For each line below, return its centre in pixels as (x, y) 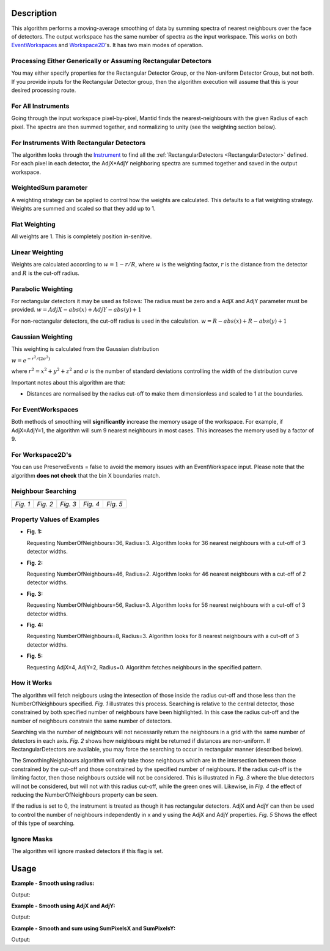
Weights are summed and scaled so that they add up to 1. (83, 209)
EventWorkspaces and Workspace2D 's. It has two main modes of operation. (107, 45)
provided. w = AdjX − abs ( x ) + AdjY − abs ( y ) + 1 (76, 310)
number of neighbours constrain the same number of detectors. (92, 721)
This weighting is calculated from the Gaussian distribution (85, 348)
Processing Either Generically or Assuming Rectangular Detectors (112, 61)
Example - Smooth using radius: (53, 883)
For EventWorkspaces (45, 409)
